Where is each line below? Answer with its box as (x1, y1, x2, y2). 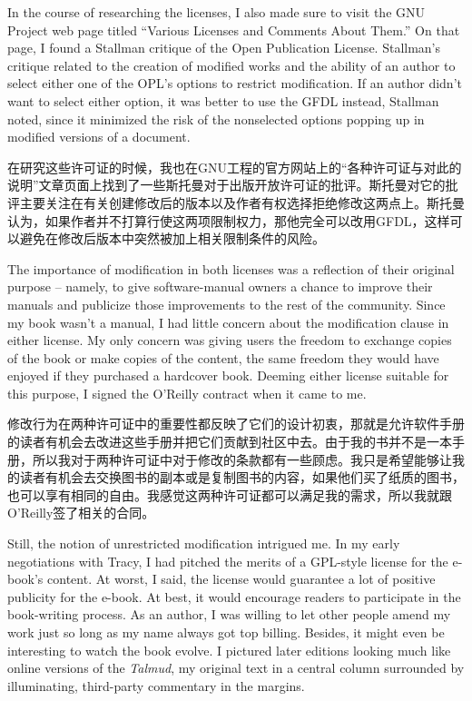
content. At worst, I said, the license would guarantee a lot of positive (47, 569, 436, 588)
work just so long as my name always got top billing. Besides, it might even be (7, 623, 445, 641)
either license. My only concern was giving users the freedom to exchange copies (7, 331, 452, 350)
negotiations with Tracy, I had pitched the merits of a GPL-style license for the (7, 551, 448, 570)
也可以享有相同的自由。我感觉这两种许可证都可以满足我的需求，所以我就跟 (7, 485, 452, 504)
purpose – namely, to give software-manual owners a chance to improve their (7, 277, 433, 296)
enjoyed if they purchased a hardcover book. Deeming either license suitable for (7, 366, 449, 385)
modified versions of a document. (7, 127, 191, 146)
